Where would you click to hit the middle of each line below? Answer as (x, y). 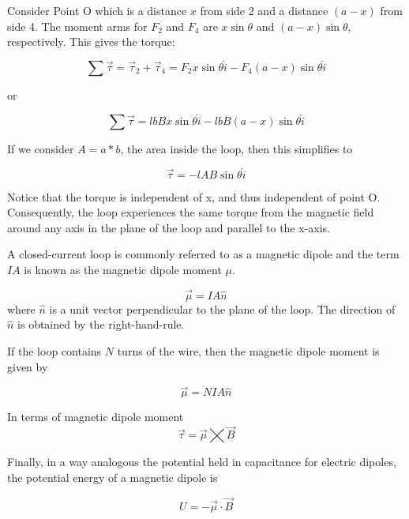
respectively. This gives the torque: (91, 41)
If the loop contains (54, 351)
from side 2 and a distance (264, 10)
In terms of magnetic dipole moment (96, 417)
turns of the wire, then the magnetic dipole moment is (248, 351)
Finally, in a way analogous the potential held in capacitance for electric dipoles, (202, 462)
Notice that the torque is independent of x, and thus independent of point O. (194, 196)
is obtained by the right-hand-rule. (101, 324)
